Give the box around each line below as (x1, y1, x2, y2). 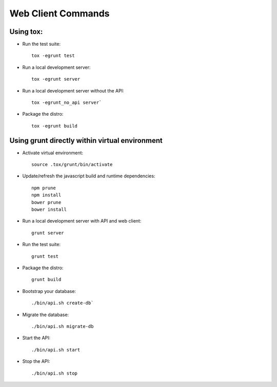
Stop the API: (22, 358, 50, 364)
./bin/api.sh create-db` (31, 300, 94, 306)
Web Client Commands (9, 8, 110, 19)
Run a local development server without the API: (22, 87, 124, 94)
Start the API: (22, 335, 51, 341)
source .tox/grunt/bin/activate (31, 162, 113, 168)
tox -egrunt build (31, 123, 78, 128)
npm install (31, 192, 62, 198)
